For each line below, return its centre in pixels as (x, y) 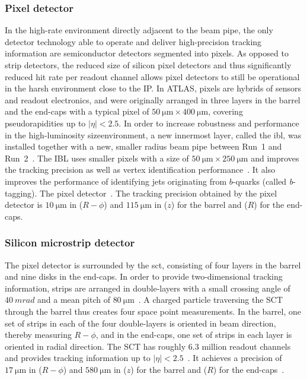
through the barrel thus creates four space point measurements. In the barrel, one (153, 311)
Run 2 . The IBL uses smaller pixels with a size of (97, 158)
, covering (226, 111)
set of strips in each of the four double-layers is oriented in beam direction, (140, 323)
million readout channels (246, 346)
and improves (275, 158)
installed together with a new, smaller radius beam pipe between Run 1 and (143, 146)
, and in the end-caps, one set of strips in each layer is (194, 335)
